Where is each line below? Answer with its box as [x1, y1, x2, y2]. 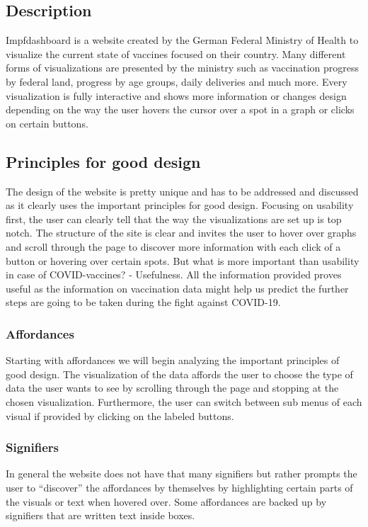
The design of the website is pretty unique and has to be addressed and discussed [6, 183, 359, 198]
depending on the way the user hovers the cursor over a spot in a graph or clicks [6, 102, 355, 117]
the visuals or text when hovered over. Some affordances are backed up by [6, 494, 327, 509]
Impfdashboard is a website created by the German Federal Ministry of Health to [6, 33, 359, 47]
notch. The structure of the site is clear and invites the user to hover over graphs [6, 225, 357, 240]
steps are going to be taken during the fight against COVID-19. [6, 295, 281, 310]
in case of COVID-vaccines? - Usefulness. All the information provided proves [6, 267, 342, 282]
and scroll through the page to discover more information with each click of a [6, 239, 341, 254]
